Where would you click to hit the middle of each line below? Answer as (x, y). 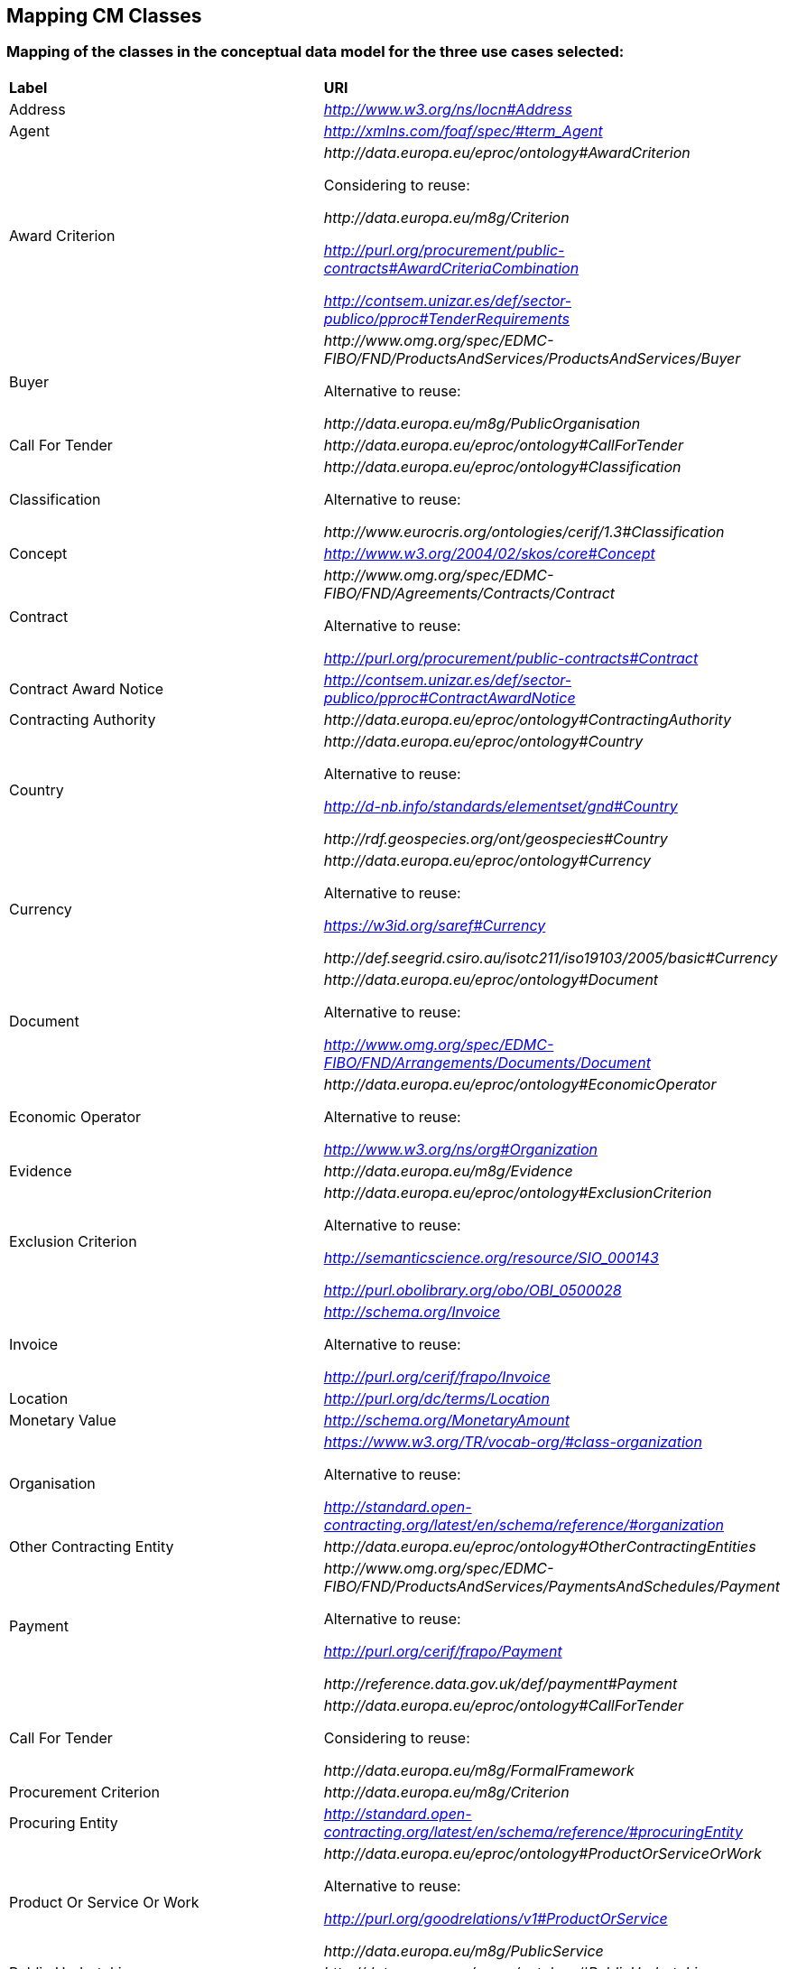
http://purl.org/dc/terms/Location (436, 1398)
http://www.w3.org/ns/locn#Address (448, 109)
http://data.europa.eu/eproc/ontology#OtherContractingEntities (540, 1546)
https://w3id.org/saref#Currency (435, 925)
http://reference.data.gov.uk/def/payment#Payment (501, 1683)
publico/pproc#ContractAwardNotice (450, 697)
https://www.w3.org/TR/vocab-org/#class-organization (513, 1441)
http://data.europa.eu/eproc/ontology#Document (491, 979)
